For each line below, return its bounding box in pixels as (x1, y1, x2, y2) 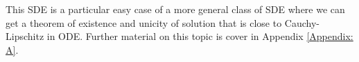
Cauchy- (284, 15, 319, 30)
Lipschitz (6, 29, 44, 43)
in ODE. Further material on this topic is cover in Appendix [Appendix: (46, 29, 353, 43)
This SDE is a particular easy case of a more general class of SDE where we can (6, 2, 345, 16)
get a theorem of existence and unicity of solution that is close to (6, 15, 282, 30)
